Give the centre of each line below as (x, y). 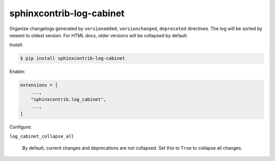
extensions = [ (39, 85)
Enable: (17, 72)
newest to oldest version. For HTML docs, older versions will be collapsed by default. (99, 35)
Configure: (21, 127)
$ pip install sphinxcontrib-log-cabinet (73, 58)
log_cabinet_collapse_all (42, 137)
